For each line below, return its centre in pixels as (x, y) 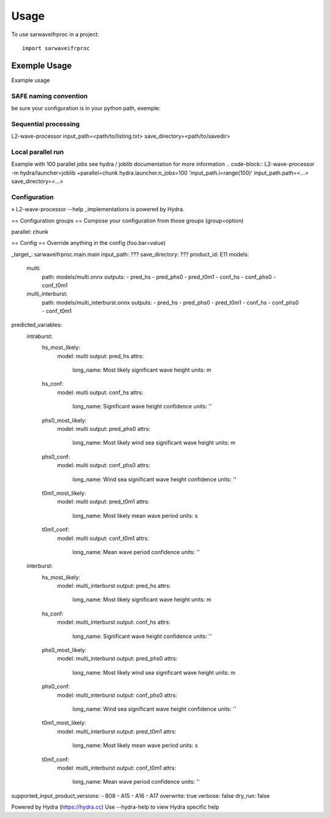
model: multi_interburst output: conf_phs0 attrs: (117, 695)
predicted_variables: (37, 325)
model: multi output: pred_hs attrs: (100, 356)
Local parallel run (38, 152)
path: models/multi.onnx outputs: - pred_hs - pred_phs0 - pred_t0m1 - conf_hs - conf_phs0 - (159, 277)
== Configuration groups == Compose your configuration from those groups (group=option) (127, 220)
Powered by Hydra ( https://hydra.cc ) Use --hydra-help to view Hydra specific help (115, 807)
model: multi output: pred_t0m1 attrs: (103, 501)
